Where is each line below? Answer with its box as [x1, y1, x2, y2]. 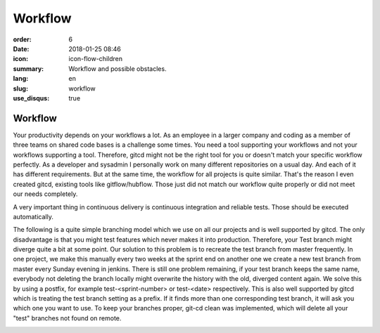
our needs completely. [13, 190, 78, 198]
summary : [13, 64, 44, 73]
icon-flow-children [68, 55, 123, 63]
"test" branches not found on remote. [13, 313, 122, 322]
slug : [13, 84, 28, 93]
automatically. [13, 212, 54, 221]
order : [13, 35, 32, 44]
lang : [13, 74, 29, 83]
